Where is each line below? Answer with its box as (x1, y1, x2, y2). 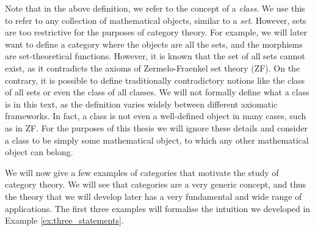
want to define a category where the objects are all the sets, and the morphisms (5, 37, 303, 50)
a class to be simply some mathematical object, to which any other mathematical (5, 133, 309, 146)
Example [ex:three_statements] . (5, 214, 124, 227)
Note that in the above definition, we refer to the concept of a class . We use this (5, 2, 305, 14)
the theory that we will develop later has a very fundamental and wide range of (5, 189, 302, 202)
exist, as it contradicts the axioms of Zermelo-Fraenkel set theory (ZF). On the (5, 61, 300, 74)
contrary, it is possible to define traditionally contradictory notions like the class (5, 73, 305, 86)
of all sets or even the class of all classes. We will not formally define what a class (5, 86, 310, 98)
